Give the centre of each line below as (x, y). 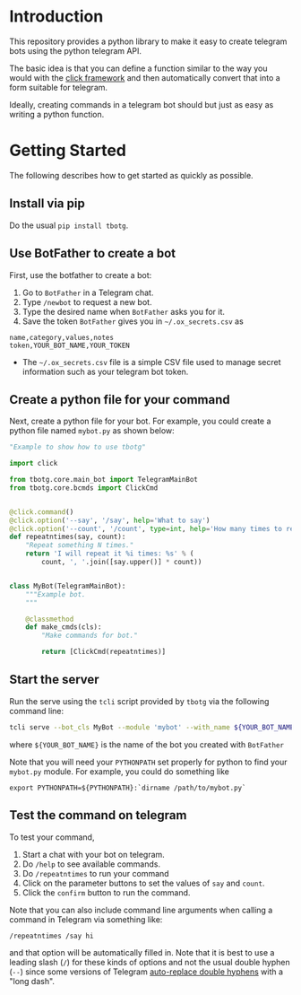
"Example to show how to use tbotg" (77, 447)
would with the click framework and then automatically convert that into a (145, 77)
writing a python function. (57, 114)
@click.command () (42, 512)
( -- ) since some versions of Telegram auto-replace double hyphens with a (146, 972)
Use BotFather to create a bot (93, 253)
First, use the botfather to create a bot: (81, 275)
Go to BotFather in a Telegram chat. (88, 292)
